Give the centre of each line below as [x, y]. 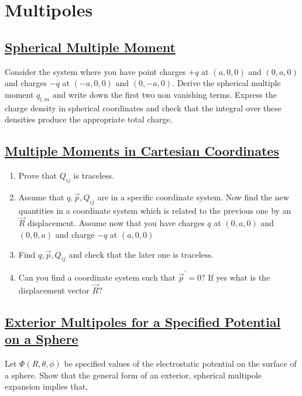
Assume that [41, 197]
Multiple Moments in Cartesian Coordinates [142, 151]
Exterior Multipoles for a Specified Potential [143, 321]
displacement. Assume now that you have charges [116, 223]
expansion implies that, [47, 386]
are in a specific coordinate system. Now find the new [193, 197]
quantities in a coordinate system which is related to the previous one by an [155, 210]
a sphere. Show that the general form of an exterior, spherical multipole [133, 375]
